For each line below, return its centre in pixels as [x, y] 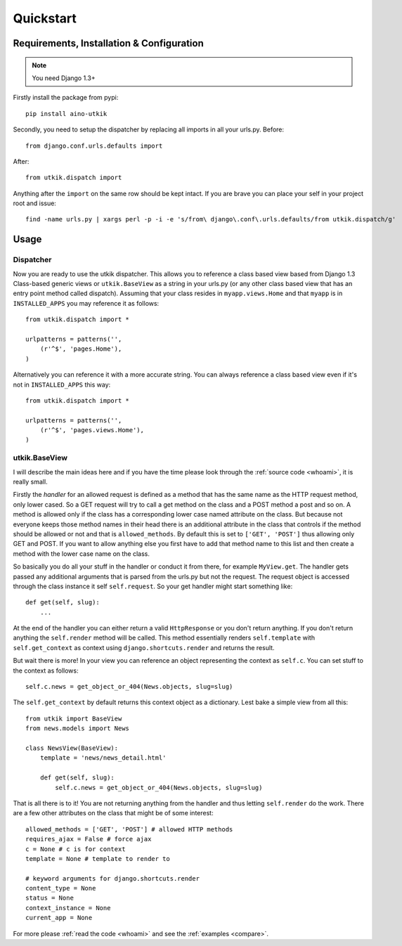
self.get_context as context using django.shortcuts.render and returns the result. [144, 647]
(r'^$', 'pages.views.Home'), [92, 430]
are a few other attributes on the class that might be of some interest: [113, 813]
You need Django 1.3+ [64, 78]
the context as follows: [46, 670]
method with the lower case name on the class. [82, 553]
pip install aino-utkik [66, 114]
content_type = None [61, 888]
